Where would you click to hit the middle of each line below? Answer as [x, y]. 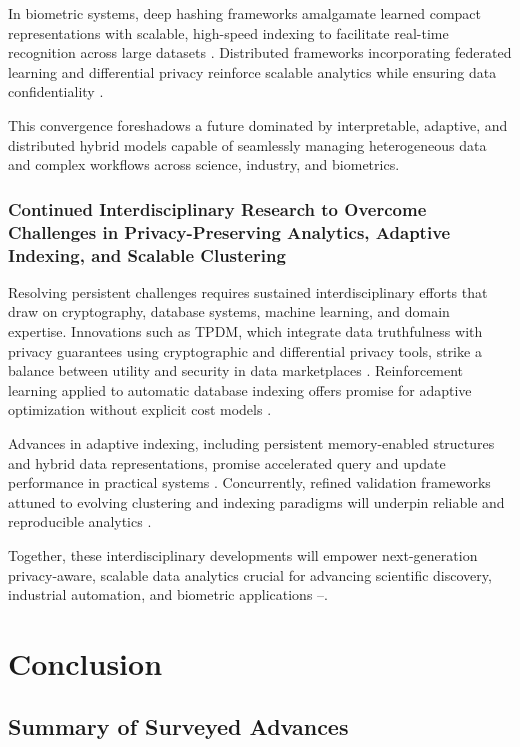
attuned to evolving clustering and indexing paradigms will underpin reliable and [256, 501]
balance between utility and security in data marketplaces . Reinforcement [236, 370]
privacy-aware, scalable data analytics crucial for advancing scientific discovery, [250, 574]
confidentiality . [56, 91]
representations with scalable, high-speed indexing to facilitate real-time [228, 32]
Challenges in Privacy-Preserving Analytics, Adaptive [229, 231]
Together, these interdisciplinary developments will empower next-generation [243, 554]
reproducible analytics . [80, 521]
